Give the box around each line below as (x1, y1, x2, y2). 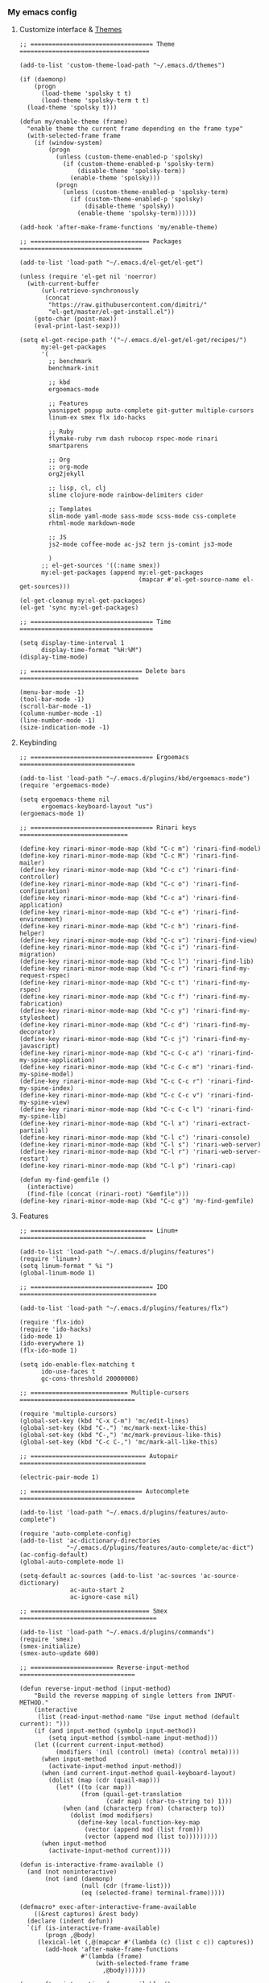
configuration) (19, 887, 71, 895)
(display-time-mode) (19, 653, 89, 662)
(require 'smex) (19, 1635, 74, 1644)
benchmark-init (48, 365, 100, 373)
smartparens (48, 442, 89, 450)
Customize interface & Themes (19, 25, 122, 35)
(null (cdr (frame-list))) (81, 1882, 172, 1890)
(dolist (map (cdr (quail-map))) (48, 1776, 160, 1785)
